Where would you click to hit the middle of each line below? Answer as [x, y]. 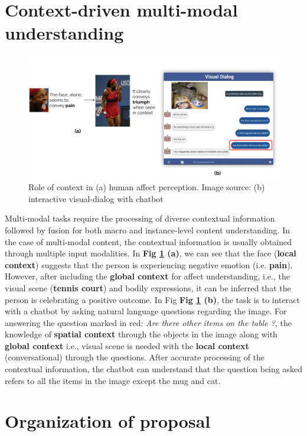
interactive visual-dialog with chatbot [96, 198]
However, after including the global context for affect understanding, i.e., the [147, 276]
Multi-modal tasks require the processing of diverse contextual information [140, 218]
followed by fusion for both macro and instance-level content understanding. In [147, 230]
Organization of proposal [108, 421]
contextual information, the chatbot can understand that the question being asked [153, 369]
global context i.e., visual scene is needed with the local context [127, 345]
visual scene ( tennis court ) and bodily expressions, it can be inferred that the [148, 287]
